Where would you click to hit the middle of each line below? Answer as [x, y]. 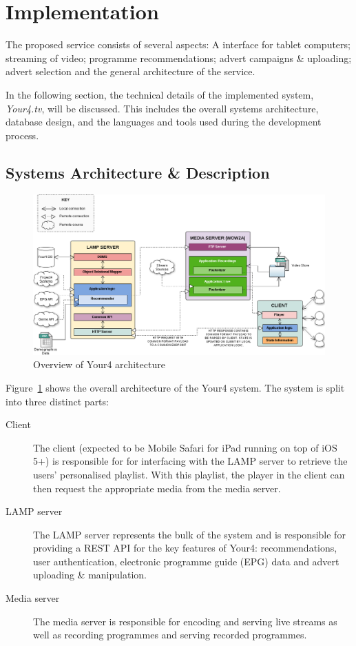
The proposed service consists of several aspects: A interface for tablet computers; [178, 44]
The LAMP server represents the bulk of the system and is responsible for [189, 534]
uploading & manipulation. [90, 575]
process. [22, 135]
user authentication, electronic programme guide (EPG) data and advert [186, 561]
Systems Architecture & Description [138, 172]
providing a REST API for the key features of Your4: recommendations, [185, 548]
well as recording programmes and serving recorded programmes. [170, 635]
